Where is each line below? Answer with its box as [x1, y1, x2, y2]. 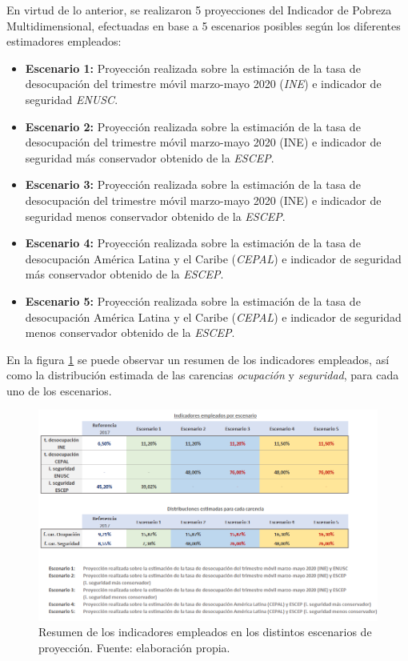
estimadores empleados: [6, 33, 122, 50]
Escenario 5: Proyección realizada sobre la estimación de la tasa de [25, 292, 361, 309]
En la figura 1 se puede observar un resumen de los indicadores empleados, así [6, 351, 390, 367]
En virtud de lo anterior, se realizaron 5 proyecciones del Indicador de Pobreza [6, 2, 392, 18]
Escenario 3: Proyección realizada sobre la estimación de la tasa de [25, 176, 361, 193]
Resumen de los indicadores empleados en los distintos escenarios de [38, 623, 372, 640]
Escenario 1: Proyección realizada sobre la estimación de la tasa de [25, 59, 361, 76]
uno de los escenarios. [6, 382, 112, 399]
